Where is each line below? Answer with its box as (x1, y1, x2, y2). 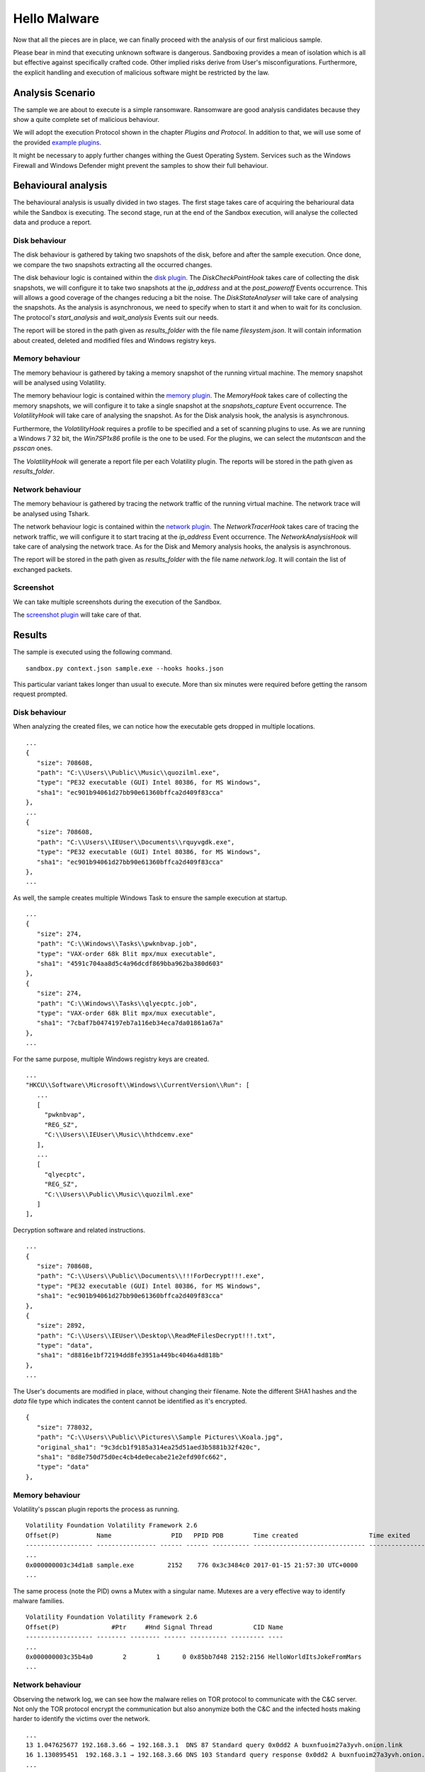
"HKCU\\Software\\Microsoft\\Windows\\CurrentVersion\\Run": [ (25, 1081, 250, 1089)
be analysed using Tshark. (13, 509, 90, 517)
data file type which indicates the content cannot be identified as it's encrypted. (13, 1397, 247, 1406)
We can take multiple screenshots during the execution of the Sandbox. (13, 598, 222, 606)
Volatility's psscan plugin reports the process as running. (13, 1505, 180, 1513)
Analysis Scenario (13, 86, 96, 99)
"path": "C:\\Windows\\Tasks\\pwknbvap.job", (36, 940, 198, 948)
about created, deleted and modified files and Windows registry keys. (13, 336, 216, 344)
